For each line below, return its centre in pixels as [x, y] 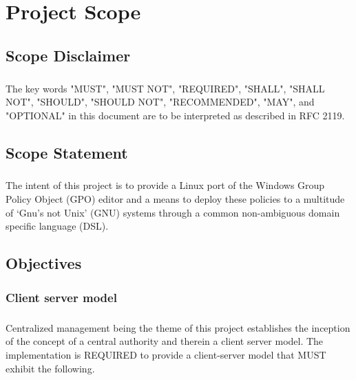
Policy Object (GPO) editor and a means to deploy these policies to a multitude [175, 199]
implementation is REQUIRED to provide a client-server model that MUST [166, 355]
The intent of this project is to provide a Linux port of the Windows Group [165, 185]
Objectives [44, 263]
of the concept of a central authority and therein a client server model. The [165, 341]
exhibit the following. [50, 368]
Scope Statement [67, 152]
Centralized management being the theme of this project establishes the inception [178, 327]
